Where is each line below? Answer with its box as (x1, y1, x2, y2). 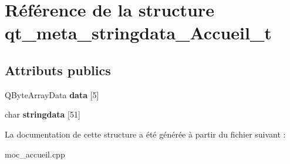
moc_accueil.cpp (5, 148, 65, 160)
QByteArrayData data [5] (5, 88, 99, 101)
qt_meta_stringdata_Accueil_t (5, 21, 272, 45)
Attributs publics (5, 61, 111, 79)
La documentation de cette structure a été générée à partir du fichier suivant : (5, 128, 286, 140)
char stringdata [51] (5, 108, 80, 121)
